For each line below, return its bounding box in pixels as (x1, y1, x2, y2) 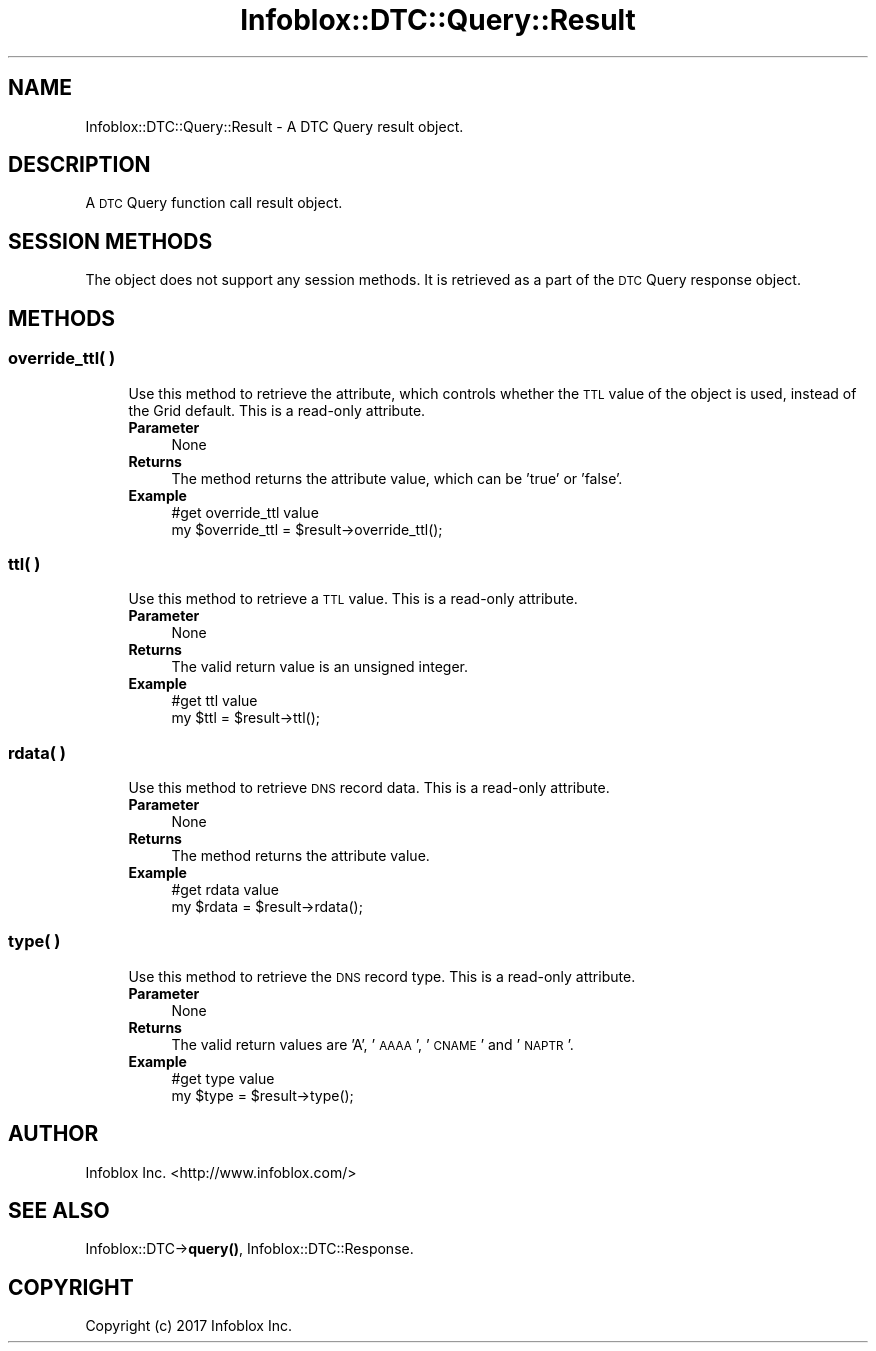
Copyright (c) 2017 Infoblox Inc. (85, 1317, 292, 1335)
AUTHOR (8, 1121, 99, 1147)
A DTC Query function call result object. (85, 194, 343, 212)
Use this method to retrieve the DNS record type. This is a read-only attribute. (128, 967, 636, 985)
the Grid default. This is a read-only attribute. (128, 401, 426, 419)
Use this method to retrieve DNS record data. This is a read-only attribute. (128, 779, 610, 796)
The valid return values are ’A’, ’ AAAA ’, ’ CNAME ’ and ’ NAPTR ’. (171, 1035, 574, 1053)
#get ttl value (171, 692, 258, 710)
